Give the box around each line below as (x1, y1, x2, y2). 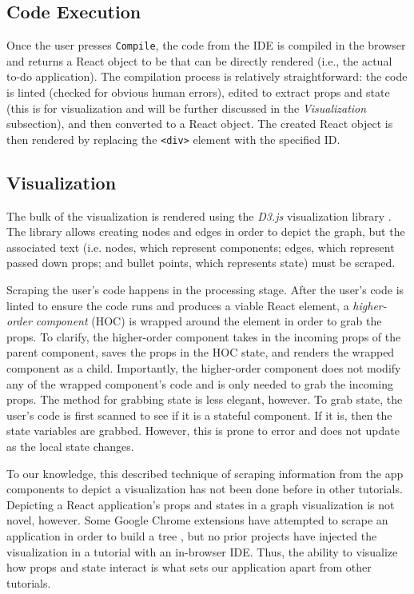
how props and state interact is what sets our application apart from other (6, 559, 372, 576)
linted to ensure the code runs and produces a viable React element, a (6, 297, 349, 313)
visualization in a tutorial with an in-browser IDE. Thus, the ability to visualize (6, 543, 398, 560)
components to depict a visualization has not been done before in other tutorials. (6, 480, 403, 497)
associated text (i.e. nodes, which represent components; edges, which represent (6, 238, 395, 255)
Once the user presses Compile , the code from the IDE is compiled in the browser (6, 37, 406, 54)
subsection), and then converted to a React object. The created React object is (6, 115, 393, 132)
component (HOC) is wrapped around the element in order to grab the (35, 313, 382, 329)
